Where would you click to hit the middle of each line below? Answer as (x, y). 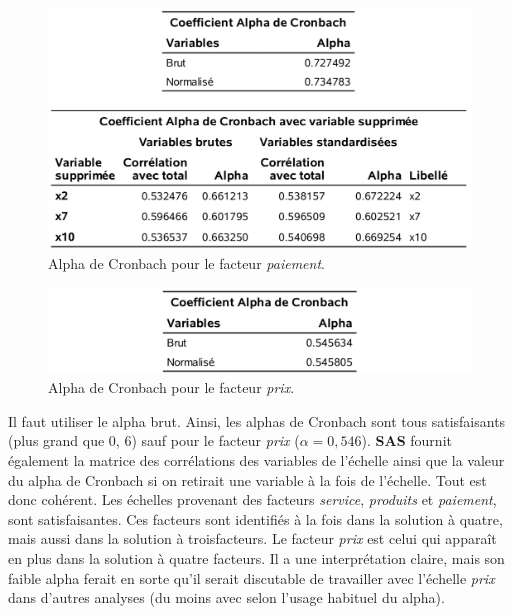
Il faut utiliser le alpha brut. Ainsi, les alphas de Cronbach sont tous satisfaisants (257, 420)
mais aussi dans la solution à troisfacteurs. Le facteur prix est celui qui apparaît (252, 538)
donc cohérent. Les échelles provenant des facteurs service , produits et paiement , (252, 499)
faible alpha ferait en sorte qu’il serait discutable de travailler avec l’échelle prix (251, 577)
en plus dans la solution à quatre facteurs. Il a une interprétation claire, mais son (256, 558)
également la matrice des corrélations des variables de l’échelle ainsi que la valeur (256, 460)
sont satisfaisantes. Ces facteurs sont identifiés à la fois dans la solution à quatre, (255, 518)
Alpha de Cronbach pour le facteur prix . (171, 387)
